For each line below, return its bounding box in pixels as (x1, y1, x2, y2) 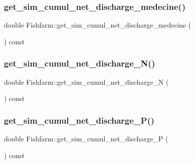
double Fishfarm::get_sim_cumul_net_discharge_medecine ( (4, 20, 191, 30)
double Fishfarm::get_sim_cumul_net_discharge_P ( (4, 133, 168, 144)
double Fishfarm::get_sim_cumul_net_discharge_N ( (4, 76, 169, 87)
